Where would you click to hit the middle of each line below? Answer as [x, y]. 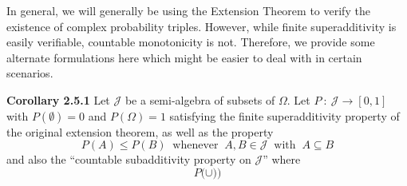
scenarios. [30, 73]
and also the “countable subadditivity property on [129, 159]
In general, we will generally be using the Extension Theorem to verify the [188, 10]
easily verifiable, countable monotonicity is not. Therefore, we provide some [191, 42]
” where [282, 159]
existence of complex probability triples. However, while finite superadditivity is [202, 26]
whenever [196, 146]
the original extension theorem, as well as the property [140, 131]
